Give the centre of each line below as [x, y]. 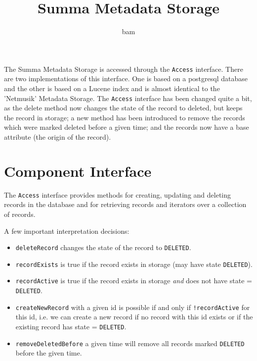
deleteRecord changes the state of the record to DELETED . [103, 247]
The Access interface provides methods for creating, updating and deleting [118, 194]
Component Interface [78, 171]
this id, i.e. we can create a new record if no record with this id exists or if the [134, 317]
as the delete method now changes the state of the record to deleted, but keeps [123, 108]
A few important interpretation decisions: [67, 231]
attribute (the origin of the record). [58, 137]
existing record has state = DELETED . [71, 327]
